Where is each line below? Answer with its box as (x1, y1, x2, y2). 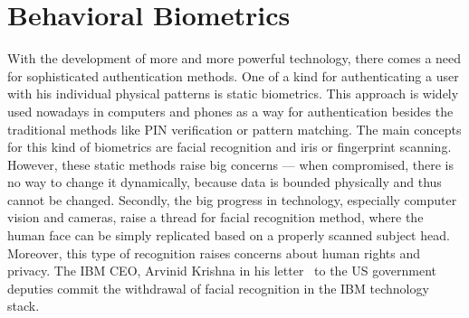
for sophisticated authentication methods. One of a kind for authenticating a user (7, 66, 459, 85)
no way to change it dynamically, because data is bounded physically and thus (7, 173, 442, 192)
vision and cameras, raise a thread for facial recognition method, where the (7, 208, 424, 227)
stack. (7, 296, 40, 315)
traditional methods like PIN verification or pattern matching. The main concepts (7, 119, 462, 138)
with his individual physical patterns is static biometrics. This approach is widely (7, 84, 459, 103)
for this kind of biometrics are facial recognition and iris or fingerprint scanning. (7, 137, 452, 156)
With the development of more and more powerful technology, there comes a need (7, 49, 462, 68)
